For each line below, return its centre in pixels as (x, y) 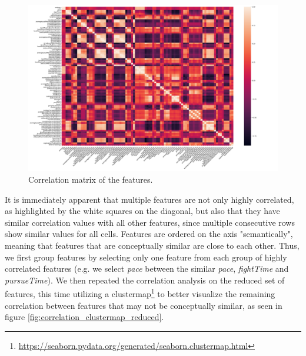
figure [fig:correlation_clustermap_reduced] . (84, 317)
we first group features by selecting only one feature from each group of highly (146, 257)
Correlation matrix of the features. (91, 179)
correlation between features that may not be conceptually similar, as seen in (144, 305)
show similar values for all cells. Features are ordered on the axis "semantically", (149, 234)
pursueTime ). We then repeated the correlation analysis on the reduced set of (145, 280)
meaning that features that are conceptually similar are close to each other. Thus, (152, 245)
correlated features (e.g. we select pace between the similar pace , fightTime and (147, 268)
